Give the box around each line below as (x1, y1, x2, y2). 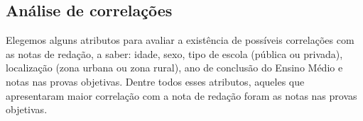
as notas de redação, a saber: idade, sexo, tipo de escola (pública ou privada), (6, 46, 343, 61)
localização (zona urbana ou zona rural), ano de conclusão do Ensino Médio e (6, 60, 343, 75)
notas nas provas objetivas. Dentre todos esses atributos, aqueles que (6, 74, 305, 88)
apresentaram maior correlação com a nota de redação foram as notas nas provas (6, 88, 357, 103)
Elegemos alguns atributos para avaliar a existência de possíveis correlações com (6, 33, 354, 47)
